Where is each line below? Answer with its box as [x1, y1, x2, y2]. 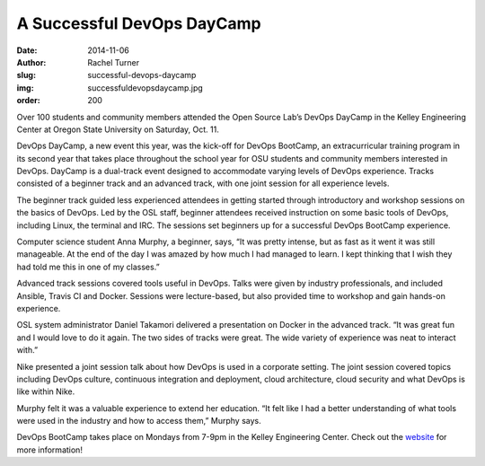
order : [16, 95, 40, 106]
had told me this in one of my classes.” [16, 261, 161, 272]
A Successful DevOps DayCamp [16, 13, 261, 33]
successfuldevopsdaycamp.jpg [87, 82, 204, 93]
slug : [16, 70, 36, 81]
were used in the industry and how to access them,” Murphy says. [16, 416, 261, 426]
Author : [16, 57, 47, 67]
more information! [16, 444, 83, 455]
